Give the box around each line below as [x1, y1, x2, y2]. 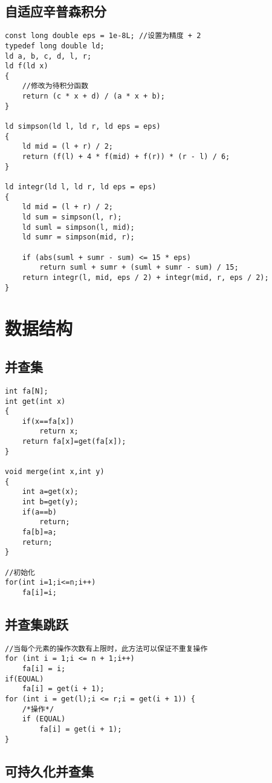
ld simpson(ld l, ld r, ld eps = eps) [5, 122, 161, 131]
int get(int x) [5, 397, 66, 406]
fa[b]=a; [22, 528, 57, 537]
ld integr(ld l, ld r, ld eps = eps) [5, 183, 157, 192]
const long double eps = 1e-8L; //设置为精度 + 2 [5, 31, 201, 41]
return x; [39, 427, 79, 436]
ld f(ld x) [5, 62, 48, 71]
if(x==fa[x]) [22, 417, 74, 426]
